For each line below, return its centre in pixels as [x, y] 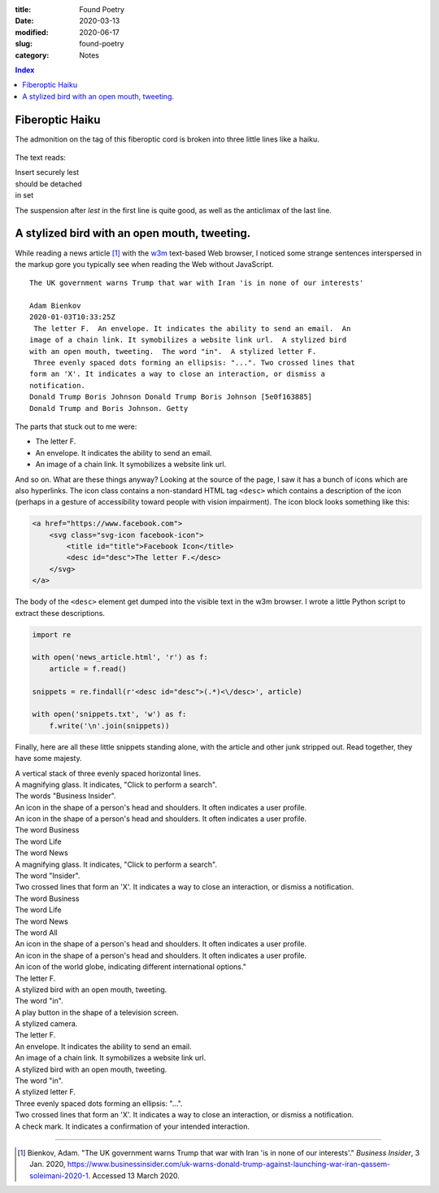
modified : [32, 32]
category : [32, 55]
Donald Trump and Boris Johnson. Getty [109, 408]
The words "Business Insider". [66, 796]
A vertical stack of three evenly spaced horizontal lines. [108, 773]
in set [24, 195]
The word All [37, 933]
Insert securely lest [47, 173]
